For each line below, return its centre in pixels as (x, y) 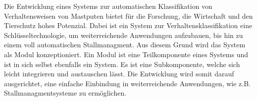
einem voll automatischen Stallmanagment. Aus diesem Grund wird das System (125, 45)
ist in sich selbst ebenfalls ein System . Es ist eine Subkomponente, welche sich (122, 64)
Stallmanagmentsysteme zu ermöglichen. (65, 93)
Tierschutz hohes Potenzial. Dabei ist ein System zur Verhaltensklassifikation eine (128, 25)
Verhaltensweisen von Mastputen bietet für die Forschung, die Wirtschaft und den (128, 16)
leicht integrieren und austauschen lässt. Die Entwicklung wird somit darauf (119, 74)
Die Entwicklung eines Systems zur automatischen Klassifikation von (108, 6)
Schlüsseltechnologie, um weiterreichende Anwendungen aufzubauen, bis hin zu (124, 35)
